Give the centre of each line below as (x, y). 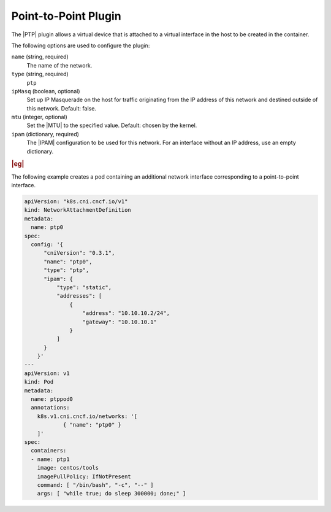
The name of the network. (59, 65)
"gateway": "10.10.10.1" (120, 322)
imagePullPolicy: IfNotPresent (84, 476)
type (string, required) (40, 74)
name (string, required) (40, 57)
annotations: (50, 408)
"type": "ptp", (67, 270)
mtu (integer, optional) (39, 117)
